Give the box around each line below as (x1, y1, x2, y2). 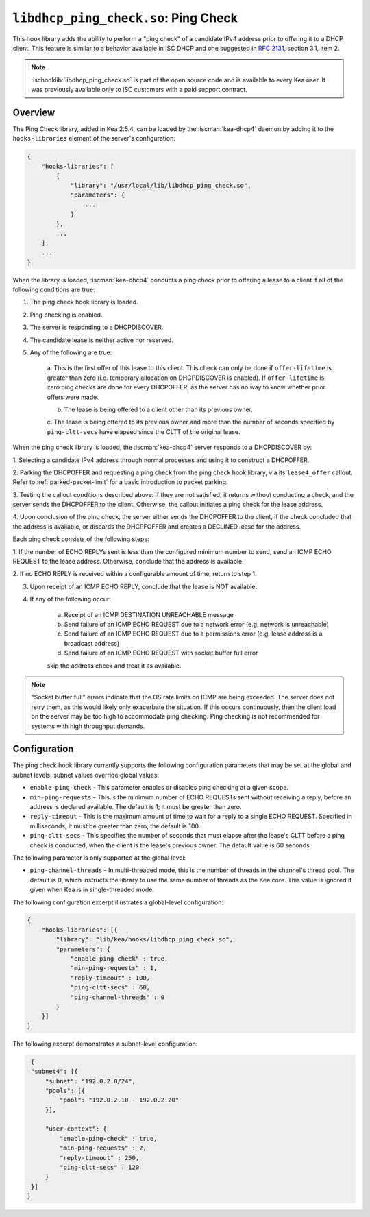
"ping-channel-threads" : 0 (70, 993, 164, 1001)
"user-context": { (45, 1125, 108, 1133)
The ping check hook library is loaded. (29, 298, 138, 306)
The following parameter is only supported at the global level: (12, 854, 186, 862)
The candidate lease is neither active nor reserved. (29, 336, 174, 344)
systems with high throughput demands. (31, 722, 145, 730)
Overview (12, 106, 56, 118)
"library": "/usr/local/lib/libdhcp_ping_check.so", (70, 182, 251, 189)
